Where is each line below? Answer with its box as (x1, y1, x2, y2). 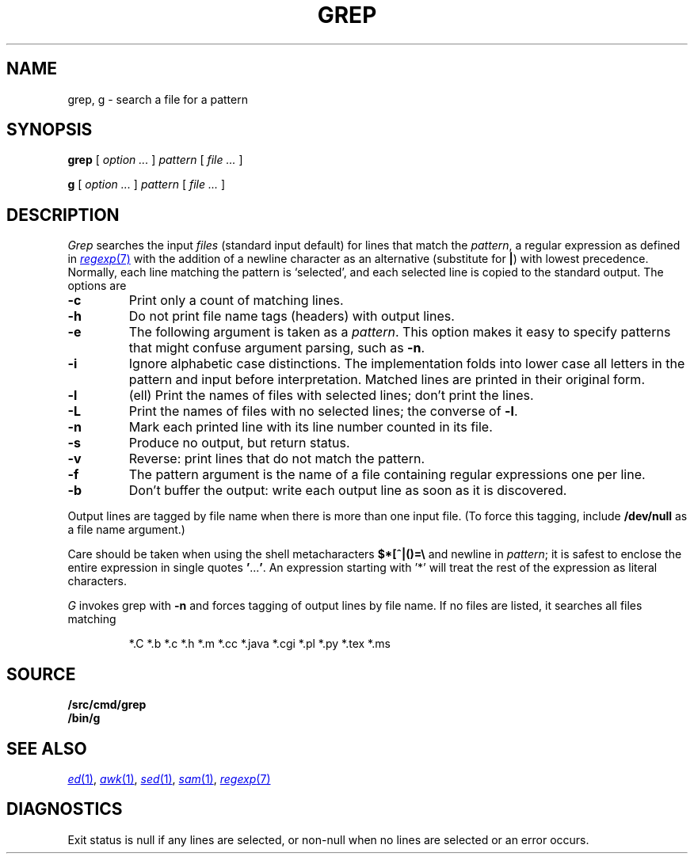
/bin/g (67, 711, 101, 725)
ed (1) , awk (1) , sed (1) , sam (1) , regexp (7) (67, 771, 271, 786)
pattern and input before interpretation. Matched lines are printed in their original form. (128, 371, 645, 388)
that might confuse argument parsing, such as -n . (128, 340, 425, 356)
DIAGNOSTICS (6, 799, 123, 820)
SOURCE (6, 664, 76, 684)
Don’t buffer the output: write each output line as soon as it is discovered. (128, 482, 567, 499)
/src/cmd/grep (67, 698, 147, 712)
